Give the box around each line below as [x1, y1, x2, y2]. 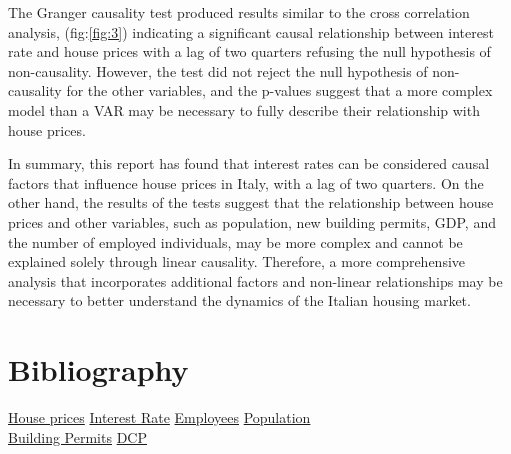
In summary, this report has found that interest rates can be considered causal [8, 153, 490, 174]
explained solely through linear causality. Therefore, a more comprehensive [8, 251, 466, 272]
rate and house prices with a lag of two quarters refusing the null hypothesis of [8, 41, 491, 62]
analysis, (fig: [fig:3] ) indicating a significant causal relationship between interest [8, 21, 494, 42]
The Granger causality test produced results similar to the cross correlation [8, 2, 470, 22]
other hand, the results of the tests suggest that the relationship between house [8, 192, 494, 213]
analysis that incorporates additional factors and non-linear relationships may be [8, 270, 503, 291]
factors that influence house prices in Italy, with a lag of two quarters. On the [8, 172, 484, 193]
